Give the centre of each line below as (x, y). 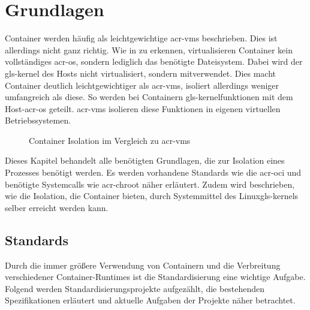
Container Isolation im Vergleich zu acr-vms (110, 140)
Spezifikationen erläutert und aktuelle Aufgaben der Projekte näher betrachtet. (150, 300)
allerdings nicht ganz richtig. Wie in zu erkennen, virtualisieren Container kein (149, 49)
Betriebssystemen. (38, 120)
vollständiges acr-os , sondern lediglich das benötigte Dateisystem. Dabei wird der (154, 61)
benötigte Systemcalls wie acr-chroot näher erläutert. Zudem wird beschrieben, (150, 184)
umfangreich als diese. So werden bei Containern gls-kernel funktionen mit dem (149, 97)
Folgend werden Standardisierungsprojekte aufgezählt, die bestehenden (135, 288)
